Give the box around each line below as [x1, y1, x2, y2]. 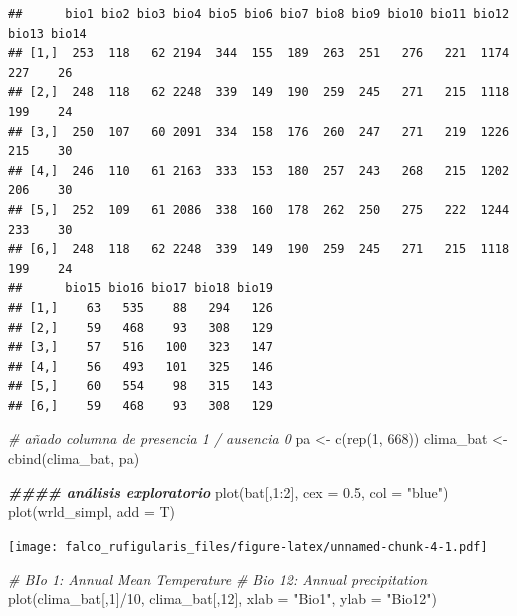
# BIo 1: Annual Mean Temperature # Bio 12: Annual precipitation [8, 568, 428, 589]
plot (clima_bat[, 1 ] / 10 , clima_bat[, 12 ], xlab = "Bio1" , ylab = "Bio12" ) [8, 588, 438, 609]
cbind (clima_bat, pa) [8, 448, 140, 469]
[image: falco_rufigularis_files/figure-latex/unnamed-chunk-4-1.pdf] [8, 539, 488, 554]
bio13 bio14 [8, 26, 87, 41]
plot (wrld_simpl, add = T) [8, 501, 175, 522]
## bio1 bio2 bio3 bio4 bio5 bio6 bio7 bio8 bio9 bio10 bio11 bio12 [8, 7, 510, 21]
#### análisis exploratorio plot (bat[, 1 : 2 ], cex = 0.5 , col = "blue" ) [8, 481, 449, 502]
